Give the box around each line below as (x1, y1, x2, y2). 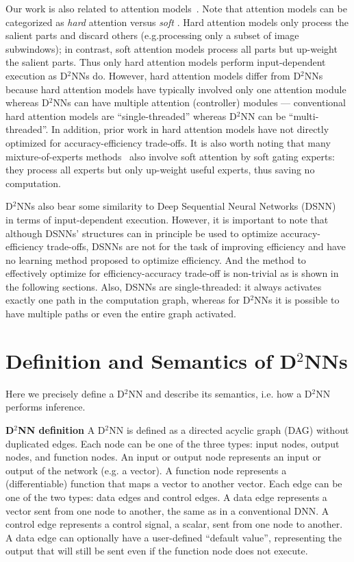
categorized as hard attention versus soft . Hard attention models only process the (5, 14, 349, 29)
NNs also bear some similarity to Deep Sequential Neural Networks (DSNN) (16, 199, 336, 213)
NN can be (240, 108, 286, 123)
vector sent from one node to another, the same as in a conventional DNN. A (5, 503, 329, 517)
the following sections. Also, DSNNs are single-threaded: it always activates (5, 279, 322, 293)
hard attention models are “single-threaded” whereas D (5, 108, 237, 123)
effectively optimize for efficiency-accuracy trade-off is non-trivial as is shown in (5, 266, 339, 280)
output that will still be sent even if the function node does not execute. (5, 543, 308, 558)
